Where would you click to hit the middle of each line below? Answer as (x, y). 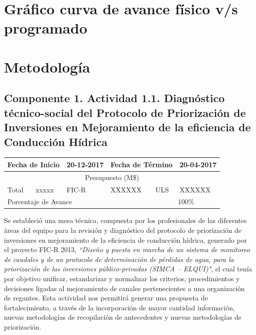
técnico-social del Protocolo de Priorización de (125, 112)
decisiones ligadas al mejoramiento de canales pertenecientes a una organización (125, 288)
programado (46, 28)
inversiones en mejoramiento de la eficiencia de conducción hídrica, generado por (126, 240)
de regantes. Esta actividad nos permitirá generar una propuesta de (106, 298)
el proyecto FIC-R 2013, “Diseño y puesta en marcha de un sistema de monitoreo (127, 249)
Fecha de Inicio (34, 164)
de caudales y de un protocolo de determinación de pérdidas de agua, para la (119, 259)
